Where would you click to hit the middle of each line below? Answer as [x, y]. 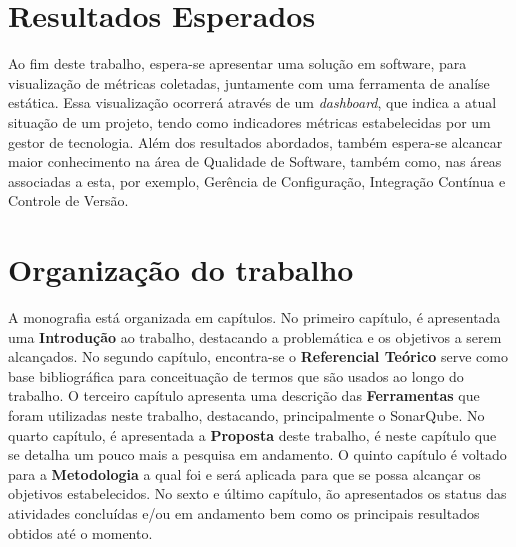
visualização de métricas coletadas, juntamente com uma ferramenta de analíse [249, 82]
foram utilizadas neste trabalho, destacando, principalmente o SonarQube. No [246, 414]
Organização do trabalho [181, 269]
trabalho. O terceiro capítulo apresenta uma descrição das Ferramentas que [244, 395]
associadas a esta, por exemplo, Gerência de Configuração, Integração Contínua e [257, 180]
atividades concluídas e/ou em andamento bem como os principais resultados [244, 512]
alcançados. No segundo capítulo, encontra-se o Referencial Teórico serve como [258, 356]
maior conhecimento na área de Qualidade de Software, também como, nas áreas [255, 161]
